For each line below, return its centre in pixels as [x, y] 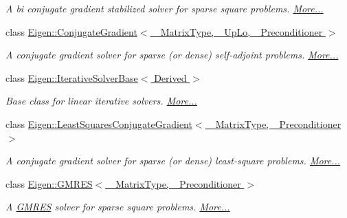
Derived [170, 77]
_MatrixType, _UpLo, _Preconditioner [238, 31]
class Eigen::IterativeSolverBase [72, 77]
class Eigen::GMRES [49, 183]
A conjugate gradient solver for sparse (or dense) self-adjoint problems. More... [172, 55]
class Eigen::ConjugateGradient [71, 31]
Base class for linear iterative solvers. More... [101, 101]
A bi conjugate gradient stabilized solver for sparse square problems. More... [165, 8]
